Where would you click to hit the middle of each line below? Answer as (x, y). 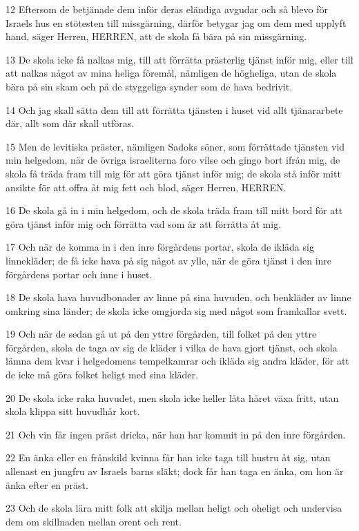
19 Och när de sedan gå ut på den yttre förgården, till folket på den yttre (161, 334)
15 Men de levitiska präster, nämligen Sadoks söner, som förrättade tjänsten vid (175, 146)
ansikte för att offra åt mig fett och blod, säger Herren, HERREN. (146, 187)
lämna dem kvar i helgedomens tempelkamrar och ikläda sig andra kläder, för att (177, 361)
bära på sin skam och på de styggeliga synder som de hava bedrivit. (149, 86)
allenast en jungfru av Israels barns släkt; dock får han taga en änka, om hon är (175, 471)
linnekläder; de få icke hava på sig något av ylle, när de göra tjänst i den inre (169, 260)
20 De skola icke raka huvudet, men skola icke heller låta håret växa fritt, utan (172, 397)
